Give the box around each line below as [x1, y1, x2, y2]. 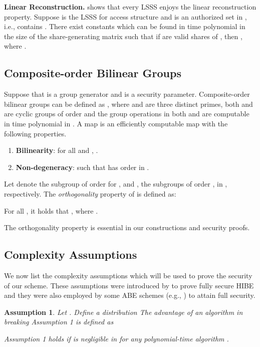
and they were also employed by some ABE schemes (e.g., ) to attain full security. [4, 290, 255, 300]
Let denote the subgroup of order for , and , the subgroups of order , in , [4, 179, 227, 189]
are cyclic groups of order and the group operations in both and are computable [4, 108, 249, 119]
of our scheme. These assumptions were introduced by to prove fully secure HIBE [4, 280, 254, 290]
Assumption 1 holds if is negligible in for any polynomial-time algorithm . [4, 333, 229, 343]
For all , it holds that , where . [4, 205, 98, 216]
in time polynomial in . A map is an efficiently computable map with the [4, 118, 228, 128]
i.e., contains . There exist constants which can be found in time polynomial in [4, 21, 245, 32]
